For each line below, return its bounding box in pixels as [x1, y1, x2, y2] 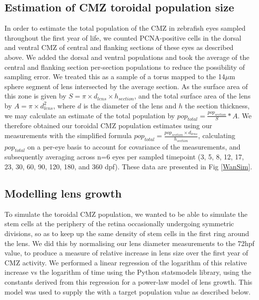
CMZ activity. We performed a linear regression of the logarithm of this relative [4, 257, 247, 267]
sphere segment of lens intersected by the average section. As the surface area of [4, 81, 248, 91]
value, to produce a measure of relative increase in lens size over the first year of [4, 248, 248, 258]
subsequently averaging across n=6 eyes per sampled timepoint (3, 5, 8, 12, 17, [4, 151, 244, 162]
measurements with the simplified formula [4, 130, 132, 141]
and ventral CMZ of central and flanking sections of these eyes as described [4, 42, 234, 52]
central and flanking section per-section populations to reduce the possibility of [4, 61, 245, 72]
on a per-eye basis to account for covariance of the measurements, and [27, 141, 241, 151]
